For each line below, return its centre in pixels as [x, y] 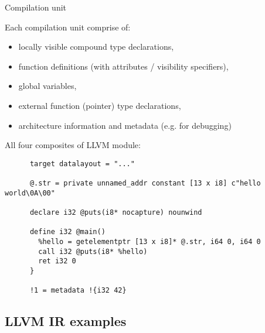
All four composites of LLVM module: [73, 145]
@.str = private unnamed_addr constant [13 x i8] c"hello [145, 183]
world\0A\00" [30, 193]
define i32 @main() [67, 232]
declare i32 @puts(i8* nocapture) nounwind [116, 213]
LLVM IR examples [66, 321]
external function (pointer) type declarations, [100, 105]
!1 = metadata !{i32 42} [78, 291]
